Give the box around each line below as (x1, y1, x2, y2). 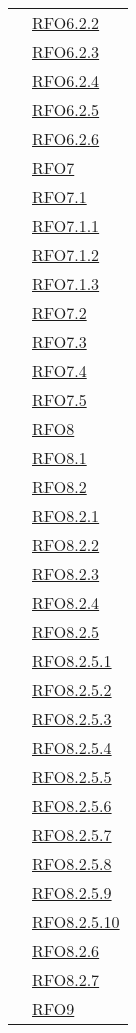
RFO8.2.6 (32, 939, 100, 962)
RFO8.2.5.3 (32, 707, 112, 730)
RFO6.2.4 (32, 69, 100, 92)
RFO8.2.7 (32, 968, 100, 991)
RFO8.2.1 (32, 504, 100, 527)
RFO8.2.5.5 (32, 765, 112, 788)
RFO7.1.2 (32, 243, 100, 266)
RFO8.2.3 (32, 562, 100, 585)
